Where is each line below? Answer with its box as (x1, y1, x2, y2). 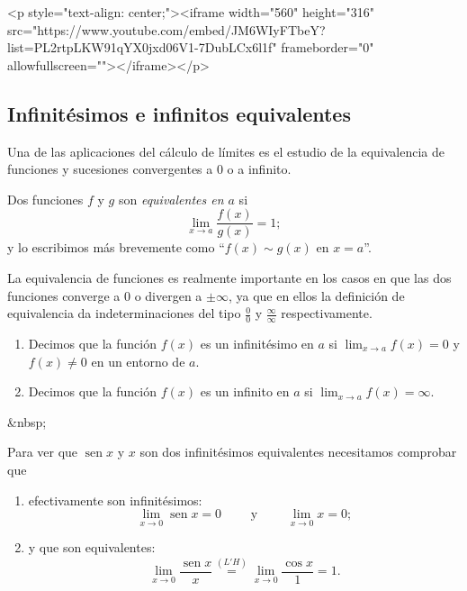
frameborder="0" (281, 38, 374, 57)
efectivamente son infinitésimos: (28, 490, 202, 509)
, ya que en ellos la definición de (228, 286, 405, 305)
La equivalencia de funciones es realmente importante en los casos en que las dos (7, 268, 452, 287)
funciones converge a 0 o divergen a (7, 286, 202, 305)
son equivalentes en (118, 189, 224, 208)
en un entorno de (91, 351, 185, 370)
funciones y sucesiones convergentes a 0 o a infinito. (7, 159, 292, 178)
